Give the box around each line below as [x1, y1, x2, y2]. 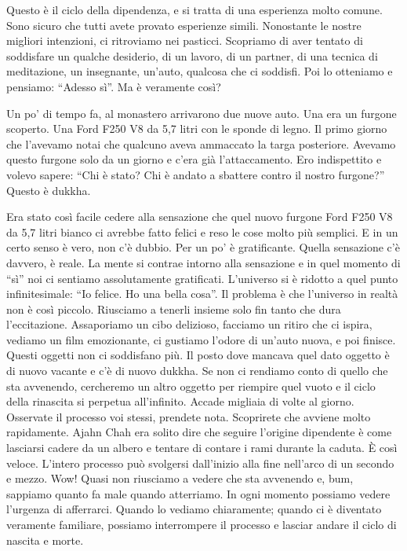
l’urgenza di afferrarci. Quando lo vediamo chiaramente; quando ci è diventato [6, 501, 382, 517]
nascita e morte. [6, 531, 84, 548]
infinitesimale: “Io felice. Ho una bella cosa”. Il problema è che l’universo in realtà [6, 285, 398, 302]
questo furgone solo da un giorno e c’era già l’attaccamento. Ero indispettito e [6, 151, 382, 167]
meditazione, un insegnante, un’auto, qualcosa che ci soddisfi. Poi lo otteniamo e [6, 63, 393, 79]
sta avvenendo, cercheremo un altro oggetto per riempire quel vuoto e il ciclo [6, 377, 376, 394]
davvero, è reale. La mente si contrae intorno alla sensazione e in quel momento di [6, 254, 401, 270]
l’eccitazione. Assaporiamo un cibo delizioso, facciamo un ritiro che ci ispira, [6, 316, 372, 332]
